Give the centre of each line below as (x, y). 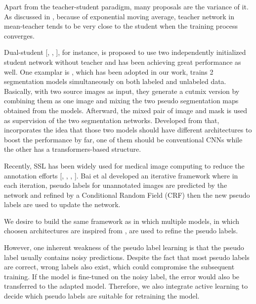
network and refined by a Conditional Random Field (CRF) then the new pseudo (127, 195)
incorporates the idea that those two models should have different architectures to (128, 130)
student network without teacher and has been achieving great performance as (123, 62)
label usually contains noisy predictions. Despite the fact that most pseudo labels (127, 257)
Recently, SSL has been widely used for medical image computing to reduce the (124, 165)
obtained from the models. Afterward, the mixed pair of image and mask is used (126, 110)
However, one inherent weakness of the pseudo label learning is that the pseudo (124, 247)
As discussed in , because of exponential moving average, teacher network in (119, 16)
